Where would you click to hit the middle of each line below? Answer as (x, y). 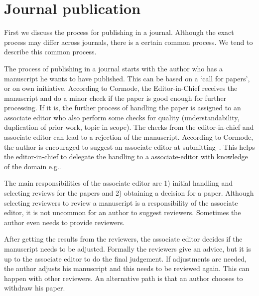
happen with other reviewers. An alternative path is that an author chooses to (124, 278)
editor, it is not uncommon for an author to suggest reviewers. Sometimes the (123, 212)
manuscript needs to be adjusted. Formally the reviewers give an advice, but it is (128, 249)
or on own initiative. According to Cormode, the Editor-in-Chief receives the (121, 88)
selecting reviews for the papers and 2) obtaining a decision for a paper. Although (129, 193)
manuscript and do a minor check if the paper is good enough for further (115, 98)
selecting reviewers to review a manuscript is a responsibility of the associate (121, 202)
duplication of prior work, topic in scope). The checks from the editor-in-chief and (129, 127)
